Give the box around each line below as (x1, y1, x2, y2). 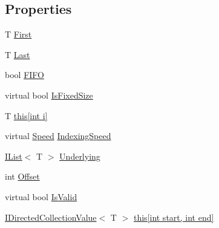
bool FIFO (5, 68, 44, 81)
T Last (5, 48, 30, 60)
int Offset (5, 170, 40, 183)
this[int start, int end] (133, 210, 214, 223)
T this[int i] (5, 109, 48, 122)
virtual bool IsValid (5, 190, 77, 203)
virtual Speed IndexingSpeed (5, 129, 111, 142)
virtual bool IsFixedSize (5, 88, 93, 101)
